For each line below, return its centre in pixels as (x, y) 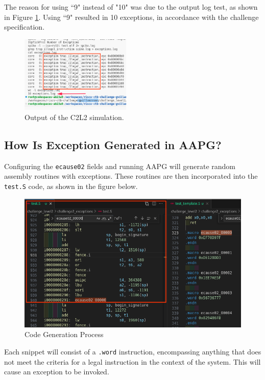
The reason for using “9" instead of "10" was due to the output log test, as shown (131, 7)
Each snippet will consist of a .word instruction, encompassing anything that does (133, 352)
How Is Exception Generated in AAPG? (113, 144)
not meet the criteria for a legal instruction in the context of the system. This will (132, 361)
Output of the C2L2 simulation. (74, 117)
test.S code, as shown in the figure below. (71, 186)
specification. (25, 27)
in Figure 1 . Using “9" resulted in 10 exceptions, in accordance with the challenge (131, 17)
